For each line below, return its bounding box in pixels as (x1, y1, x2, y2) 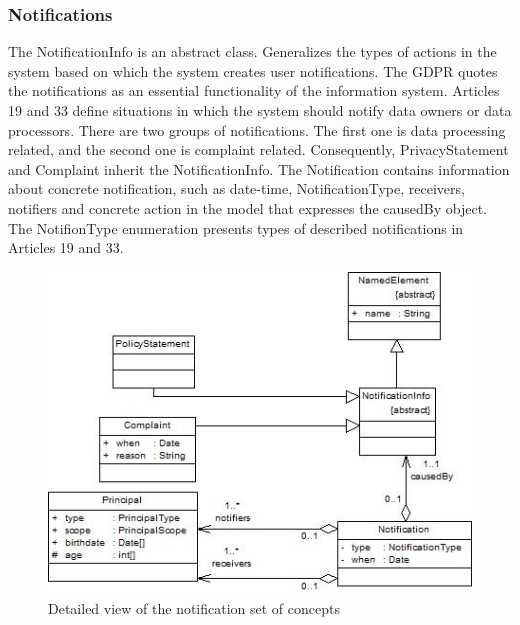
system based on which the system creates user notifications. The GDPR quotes (8, 60, 498, 81)
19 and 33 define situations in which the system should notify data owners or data (8, 100, 512, 120)
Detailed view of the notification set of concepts (48, 597, 340, 618)
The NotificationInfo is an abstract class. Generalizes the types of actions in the (8, 41, 497, 62)
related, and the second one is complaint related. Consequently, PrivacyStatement (8, 139, 509, 160)
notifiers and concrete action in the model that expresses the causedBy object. (8, 197, 487, 218)
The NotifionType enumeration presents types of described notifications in (8, 217, 464, 238)
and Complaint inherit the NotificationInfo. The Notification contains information (8, 158, 510, 179)
